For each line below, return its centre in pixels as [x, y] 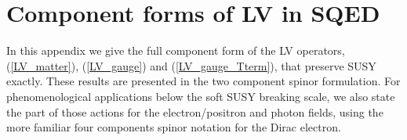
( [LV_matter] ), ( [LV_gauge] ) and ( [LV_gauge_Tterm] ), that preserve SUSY [191, 65]
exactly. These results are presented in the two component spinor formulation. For [203, 81]
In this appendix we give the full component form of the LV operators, [176, 50]
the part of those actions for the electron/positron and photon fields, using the [195, 111]
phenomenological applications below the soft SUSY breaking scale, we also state [201, 96]
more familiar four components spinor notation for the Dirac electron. [174, 127]
